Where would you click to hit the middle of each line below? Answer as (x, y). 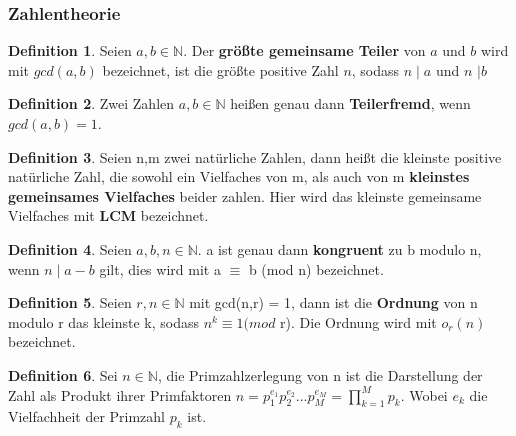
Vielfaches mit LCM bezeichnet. (108, 215)
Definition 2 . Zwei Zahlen (91, 103)
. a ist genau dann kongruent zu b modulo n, (339, 248)
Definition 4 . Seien (70, 248)
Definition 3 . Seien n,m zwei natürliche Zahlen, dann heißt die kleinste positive (255, 156)
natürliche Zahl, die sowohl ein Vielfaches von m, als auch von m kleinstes (239, 176)
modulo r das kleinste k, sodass (103, 321)
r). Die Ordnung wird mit (358, 321)
